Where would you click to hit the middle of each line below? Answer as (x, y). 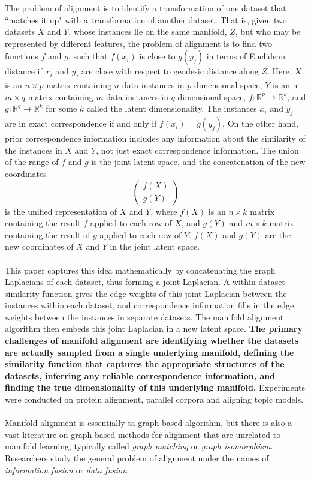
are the (278, 234)
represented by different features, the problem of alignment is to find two (139, 43)
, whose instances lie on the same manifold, (148, 31)
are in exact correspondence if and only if (81, 123)
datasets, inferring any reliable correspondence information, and (140, 375)
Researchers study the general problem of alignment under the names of (137, 458)
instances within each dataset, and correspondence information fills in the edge (150, 305)
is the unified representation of (61, 211)
